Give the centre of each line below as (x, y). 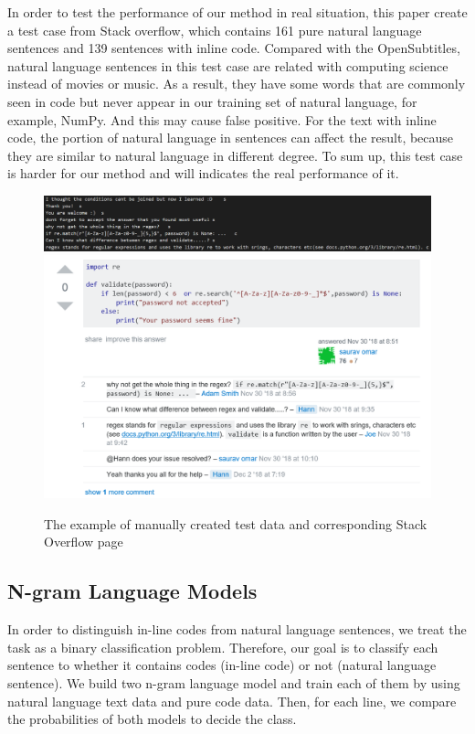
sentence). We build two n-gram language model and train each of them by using (234, 682)
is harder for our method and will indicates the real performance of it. (203, 173)
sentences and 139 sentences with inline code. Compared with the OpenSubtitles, (234, 48)
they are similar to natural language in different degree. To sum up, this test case (235, 155)
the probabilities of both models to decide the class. (152, 719)
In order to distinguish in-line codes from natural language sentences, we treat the (237, 629)
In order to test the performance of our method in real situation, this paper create (237, 12)
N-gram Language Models (132, 591)
